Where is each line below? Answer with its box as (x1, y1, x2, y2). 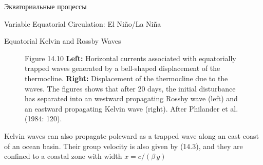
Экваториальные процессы (4, 1, 87, 11)
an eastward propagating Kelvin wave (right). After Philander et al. (25, 103, 238, 114)
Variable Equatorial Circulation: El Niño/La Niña (4, 18, 161, 29)
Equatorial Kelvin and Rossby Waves (4, 35, 121, 46)
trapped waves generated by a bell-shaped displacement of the (25, 63, 220, 74)
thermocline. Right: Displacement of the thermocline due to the (25, 72, 228, 83)
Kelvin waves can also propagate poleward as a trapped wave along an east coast (4, 130, 259, 141)
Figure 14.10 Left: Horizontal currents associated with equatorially (25, 52, 236, 63)
